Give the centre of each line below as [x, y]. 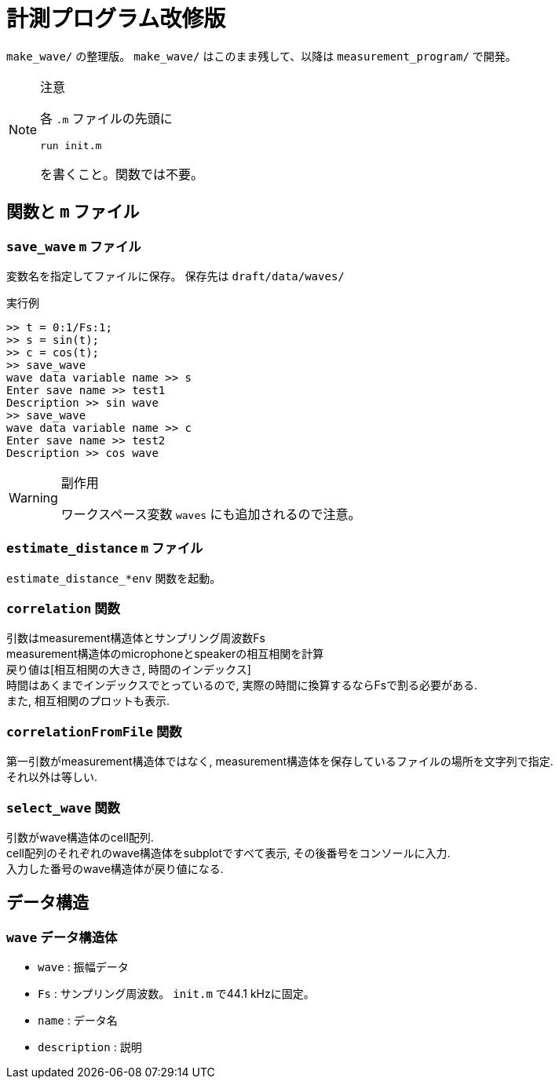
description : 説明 [90, 1047]
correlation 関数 [63, 609]
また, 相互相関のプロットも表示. [88, 701]
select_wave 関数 [63, 807]
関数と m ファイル [73, 212]
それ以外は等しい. [52, 777]
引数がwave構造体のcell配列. [80, 837]
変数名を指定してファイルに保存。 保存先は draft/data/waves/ [175, 276]
